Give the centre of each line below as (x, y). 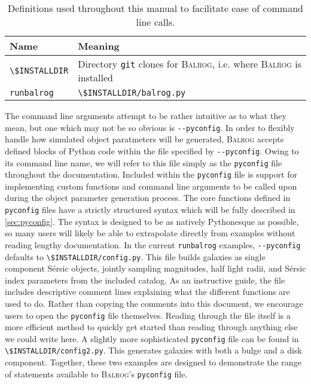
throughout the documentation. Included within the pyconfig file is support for (151, 174)
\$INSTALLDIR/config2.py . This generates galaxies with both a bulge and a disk (153, 350)
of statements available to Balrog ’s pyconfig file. (96, 374)
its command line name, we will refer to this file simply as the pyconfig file (144, 162)
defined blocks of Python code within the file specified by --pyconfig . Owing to (152, 150)
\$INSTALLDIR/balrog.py (132, 93)
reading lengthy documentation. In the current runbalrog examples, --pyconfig (153, 244)
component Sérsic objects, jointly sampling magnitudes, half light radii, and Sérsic (155, 268)
